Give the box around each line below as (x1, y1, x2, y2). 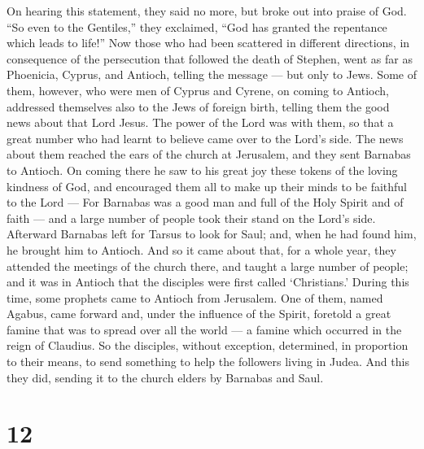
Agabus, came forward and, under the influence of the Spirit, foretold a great (7, 305, 391, 322)
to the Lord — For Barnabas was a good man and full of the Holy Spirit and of (7, 194, 404, 211)
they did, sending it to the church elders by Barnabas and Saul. (7, 368, 324, 386)
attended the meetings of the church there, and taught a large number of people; (7, 257, 409, 274)
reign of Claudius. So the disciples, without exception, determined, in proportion (7, 337, 409, 354)
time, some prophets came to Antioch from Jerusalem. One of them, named (7, 289, 383, 306)
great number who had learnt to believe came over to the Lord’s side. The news (7, 129, 404, 146)
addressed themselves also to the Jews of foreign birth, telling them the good (7, 98, 390, 115)
